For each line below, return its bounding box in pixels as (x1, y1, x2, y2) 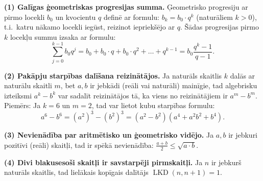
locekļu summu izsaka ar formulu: (10, 31, 116, 42)
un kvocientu (55, 11, 96, 22)
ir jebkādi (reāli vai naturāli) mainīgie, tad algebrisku (90, 80, 257, 91)
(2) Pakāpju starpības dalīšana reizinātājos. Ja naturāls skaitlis (4, 70, 222, 81)
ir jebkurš (211, 157, 242, 167)
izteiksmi (4, 90, 32, 100)
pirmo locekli (4, 11, 45, 22)
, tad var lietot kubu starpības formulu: (91, 100, 215, 111)
